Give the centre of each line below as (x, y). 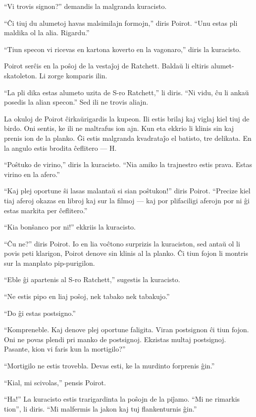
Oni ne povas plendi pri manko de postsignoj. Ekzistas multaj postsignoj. (115, 339)
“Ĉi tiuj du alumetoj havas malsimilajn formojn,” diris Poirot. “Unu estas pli (121, 23)
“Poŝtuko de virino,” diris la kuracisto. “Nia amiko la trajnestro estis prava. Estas (128, 164)
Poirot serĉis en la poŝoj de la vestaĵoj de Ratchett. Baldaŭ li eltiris (106, 66)
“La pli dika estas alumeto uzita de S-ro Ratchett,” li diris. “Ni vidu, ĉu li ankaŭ (127, 92)
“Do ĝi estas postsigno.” (40, 313)
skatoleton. (21, 75)
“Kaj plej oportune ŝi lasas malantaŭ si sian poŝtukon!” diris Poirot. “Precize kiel (127, 191)
